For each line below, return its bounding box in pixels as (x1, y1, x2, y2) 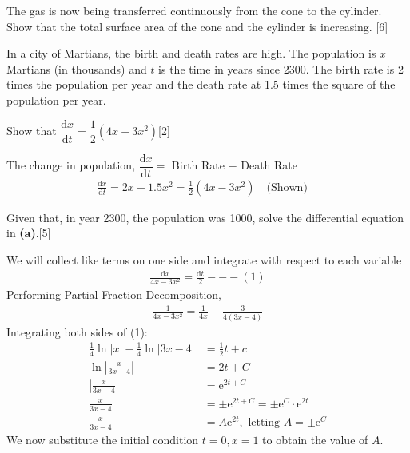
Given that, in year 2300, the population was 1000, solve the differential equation (6, 209, 404, 225)
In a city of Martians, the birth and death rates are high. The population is (6, 45, 376, 62)
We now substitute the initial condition (6, 431, 199, 447)
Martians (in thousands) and (6, 60, 147, 77)
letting (248, 416, 281, 428)
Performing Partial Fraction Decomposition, (6, 286, 221, 303)
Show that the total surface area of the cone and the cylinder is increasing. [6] (6, 18, 388, 34)
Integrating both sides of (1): (6, 323, 148, 340)
